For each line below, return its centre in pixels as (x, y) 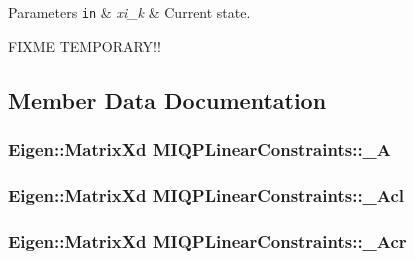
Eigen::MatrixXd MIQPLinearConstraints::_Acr (207, 240)
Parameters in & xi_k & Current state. (129, 12)
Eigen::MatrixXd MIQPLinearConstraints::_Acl (206, 194)
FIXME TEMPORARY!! (84, 45)
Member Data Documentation (167, 99)
